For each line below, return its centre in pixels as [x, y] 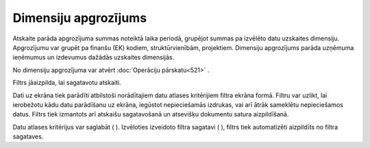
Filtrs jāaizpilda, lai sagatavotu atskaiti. [67, 83]
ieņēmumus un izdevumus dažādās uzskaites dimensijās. [94, 58]
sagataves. [28, 136]
